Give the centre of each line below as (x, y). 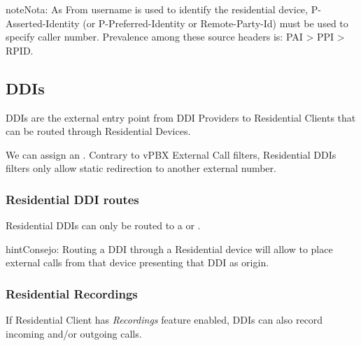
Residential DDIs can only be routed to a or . (103, 225)
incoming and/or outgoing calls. (74, 333)
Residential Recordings (72, 293)
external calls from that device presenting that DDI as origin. (137, 262)
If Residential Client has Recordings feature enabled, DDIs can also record (164, 320)
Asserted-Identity (43, 23)
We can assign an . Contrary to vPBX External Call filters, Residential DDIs (171, 154)
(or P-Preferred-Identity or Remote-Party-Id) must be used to (215, 23)
